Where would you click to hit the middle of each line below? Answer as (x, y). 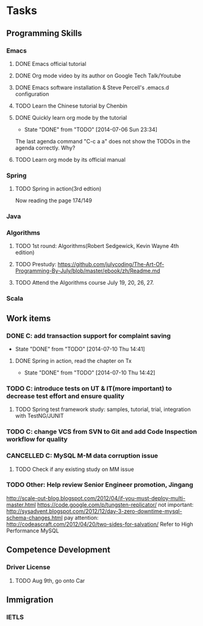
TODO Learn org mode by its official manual (70, 159)
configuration (32, 94)
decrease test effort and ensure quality (66, 396)
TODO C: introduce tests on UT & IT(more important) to (89, 388)
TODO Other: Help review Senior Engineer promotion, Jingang (100, 485)
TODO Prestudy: (36, 264)
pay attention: (81, 517)
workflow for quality (37, 439)
